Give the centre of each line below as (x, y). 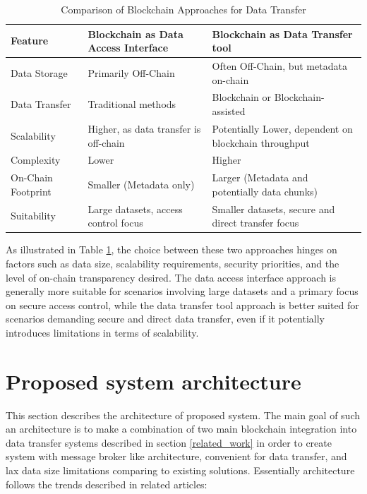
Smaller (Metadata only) (141, 184)
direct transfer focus (255, 223)
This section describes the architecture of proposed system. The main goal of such (183, 415)
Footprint (31, 191)
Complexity (36, 160)
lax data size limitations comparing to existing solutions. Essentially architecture (180, 470)
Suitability (33, 216)
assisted (229, 111)
